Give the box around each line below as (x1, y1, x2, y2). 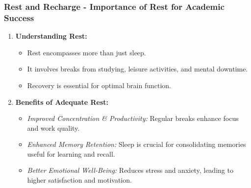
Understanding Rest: (15, 31, 87, 41)
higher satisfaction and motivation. (27, 175, 132, 185)
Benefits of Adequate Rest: (15, 96, 109, 107)
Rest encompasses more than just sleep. (27, 47, 146, 57)
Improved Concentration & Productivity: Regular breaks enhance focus (27, 113, 239, 123)
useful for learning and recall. (27, 148, 115, 159)
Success (4, 11, 34, 23)
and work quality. (27, 122, 80, 133)
